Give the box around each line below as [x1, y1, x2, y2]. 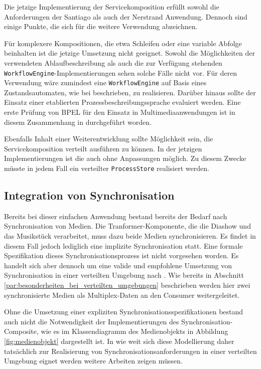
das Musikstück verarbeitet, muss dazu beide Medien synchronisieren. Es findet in [4, 231, 256, 241]
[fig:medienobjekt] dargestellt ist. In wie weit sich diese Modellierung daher [4, 336, 234, 346]
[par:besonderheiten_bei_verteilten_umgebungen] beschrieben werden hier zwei [4, 280, 250, 290]
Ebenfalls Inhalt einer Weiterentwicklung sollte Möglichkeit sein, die [4, 133, 213, 144]
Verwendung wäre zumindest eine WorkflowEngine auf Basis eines [4, 77, 207, 88]
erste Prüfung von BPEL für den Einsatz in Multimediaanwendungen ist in [4, 107, 235, 117]
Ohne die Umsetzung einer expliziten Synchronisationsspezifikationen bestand [4, 306, 243, 317]
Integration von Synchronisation [4, 188, 175, 203]
